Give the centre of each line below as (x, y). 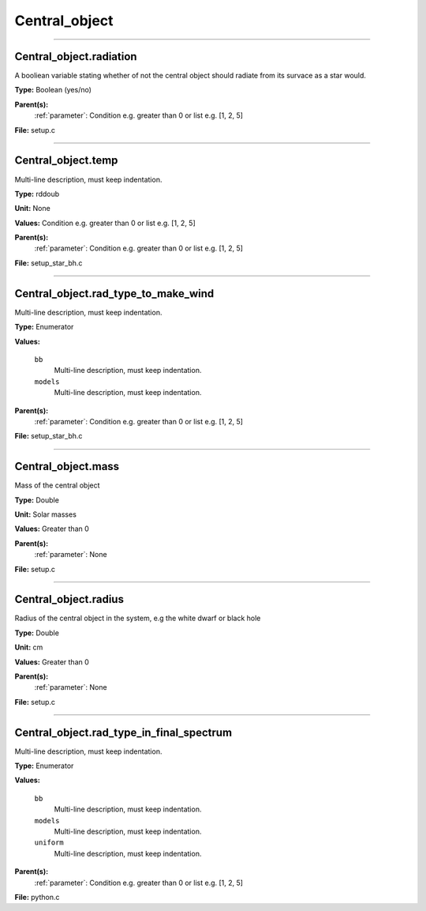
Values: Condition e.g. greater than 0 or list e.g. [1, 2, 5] (105, 223)
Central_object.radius (69, 599)
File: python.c (37, 897)
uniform (49, 843)
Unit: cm (29, 647)
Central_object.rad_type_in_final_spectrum (123, 732)
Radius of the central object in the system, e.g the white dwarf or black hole (138, 618)
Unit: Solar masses (45, 514)
